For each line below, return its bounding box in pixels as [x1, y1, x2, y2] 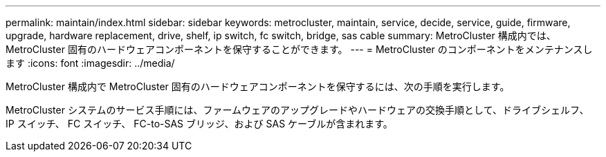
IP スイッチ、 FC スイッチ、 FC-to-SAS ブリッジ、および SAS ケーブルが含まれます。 [6, 118, 393, 129]
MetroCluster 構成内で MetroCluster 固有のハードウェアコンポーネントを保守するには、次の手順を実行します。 [6, 81, 510, 92]
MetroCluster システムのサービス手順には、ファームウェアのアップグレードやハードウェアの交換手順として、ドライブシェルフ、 [6, 104, 589, 116]
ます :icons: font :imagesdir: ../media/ [6, 57, 175, 69]
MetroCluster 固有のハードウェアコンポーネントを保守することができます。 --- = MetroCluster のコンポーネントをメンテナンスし [6, 43, 593, 55]
